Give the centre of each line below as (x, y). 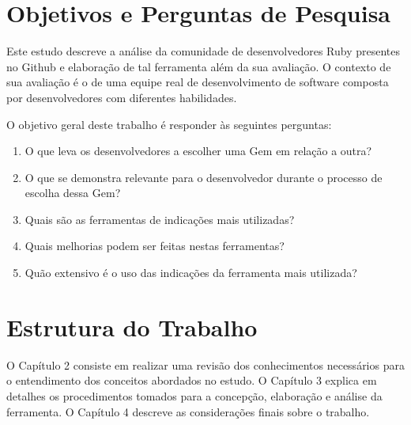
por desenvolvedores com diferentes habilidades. (122, 97)
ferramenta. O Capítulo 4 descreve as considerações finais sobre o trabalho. (188, 411)
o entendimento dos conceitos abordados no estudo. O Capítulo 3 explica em (192, 380)
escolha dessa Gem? (73, 193)
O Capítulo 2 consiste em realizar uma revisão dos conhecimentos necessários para (205, 364)
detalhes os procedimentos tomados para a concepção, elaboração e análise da (194, 395)
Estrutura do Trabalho (132, 326)
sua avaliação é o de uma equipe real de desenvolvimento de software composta (198, 82)
